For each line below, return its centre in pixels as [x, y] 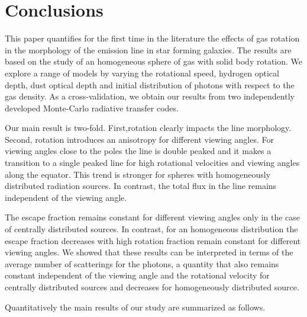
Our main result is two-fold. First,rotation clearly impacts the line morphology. [148, 128]
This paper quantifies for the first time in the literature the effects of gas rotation [152, 38]
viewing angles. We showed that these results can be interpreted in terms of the [149, 252]
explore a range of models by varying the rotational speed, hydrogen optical [142, 73]
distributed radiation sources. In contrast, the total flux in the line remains [141, 186]
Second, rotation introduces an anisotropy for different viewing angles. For [139, 139]
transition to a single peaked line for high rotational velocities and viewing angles [152, 163]
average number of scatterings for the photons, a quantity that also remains [142, 263]
